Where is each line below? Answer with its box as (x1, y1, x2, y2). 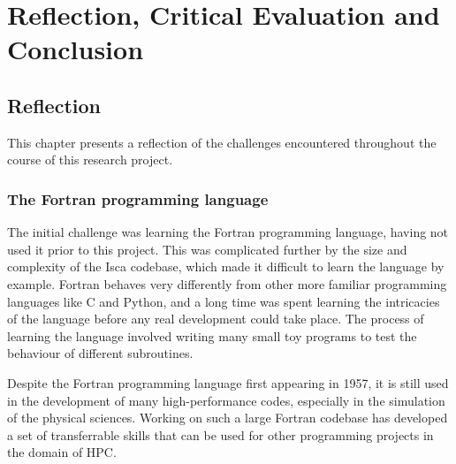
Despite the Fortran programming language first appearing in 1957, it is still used (7, 373, 449, 392)
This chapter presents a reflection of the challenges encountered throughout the (7, 133, 437, 151)
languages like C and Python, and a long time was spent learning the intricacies (7, 292, 440, 310)
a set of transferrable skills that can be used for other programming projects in (7, 425, 434, 444)
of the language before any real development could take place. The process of (7, 309, 424, 328)
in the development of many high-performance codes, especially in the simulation (7, 391, 445, 409)
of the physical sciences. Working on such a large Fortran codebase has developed (7, 408, 448, 427)
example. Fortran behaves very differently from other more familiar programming (7, 274, 447, 293)
